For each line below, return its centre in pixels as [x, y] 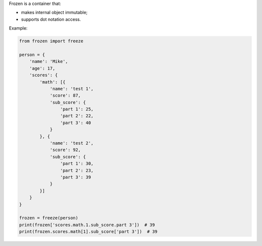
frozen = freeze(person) [49, 218]
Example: [18, 28]
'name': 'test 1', [72, 88]
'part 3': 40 [75, 123]
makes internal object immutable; [54, 13]
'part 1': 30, [77, 164]
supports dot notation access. [51, 19]
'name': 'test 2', [72, 143]
